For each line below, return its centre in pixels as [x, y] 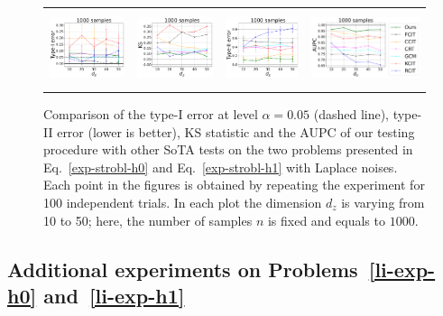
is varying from [383, 202]
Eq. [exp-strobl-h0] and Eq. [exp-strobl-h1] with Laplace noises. [221, 167]
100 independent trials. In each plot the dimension [183, 202]
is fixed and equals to [326, 220]
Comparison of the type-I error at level [151, 113]
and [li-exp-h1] [114, 295]
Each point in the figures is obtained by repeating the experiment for [234, 185]
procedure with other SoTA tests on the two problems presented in [228, 149]
